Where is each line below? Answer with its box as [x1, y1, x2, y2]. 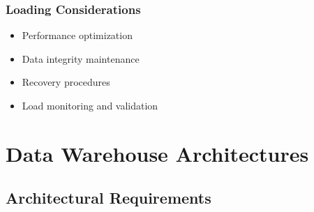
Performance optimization [22, 28, 133, 43]
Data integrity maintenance [22, 51, 140, 66]
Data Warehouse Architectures [6, 139, 309, 167]
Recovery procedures [22, 75, 110, 89]
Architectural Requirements [6, 187, 211, 209]
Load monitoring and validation [22, 98, 158, 112]
